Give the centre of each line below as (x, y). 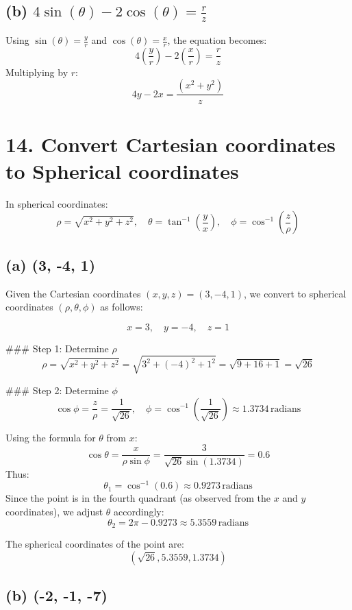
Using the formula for (51, 437)
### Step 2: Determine (57, 390)
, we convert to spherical (295, 293)
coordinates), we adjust (54, 512)
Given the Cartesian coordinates (73, 293)
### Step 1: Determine (57, 348)
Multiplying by (37, 72)
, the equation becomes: (217, 40)
